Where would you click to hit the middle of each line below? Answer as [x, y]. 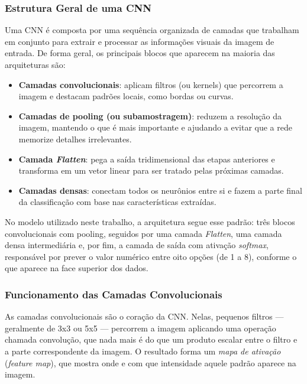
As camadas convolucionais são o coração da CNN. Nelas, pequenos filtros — [144, 316]
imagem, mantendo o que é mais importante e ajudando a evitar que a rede [155, 127]
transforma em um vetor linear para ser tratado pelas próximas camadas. [151, 170]
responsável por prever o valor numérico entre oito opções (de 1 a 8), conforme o [151, 256]
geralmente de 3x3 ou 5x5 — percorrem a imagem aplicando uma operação [140, 328]
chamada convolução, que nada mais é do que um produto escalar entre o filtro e [151, 339]
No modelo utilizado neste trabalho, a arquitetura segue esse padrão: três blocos [150, 221]
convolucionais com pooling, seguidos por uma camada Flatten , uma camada [143, 233]
